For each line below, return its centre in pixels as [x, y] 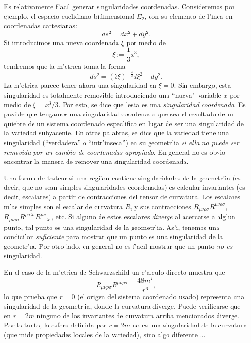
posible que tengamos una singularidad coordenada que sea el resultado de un [119, 114]
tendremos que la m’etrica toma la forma [65, 66]
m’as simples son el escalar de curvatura [64, 206]
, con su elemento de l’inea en [188, 16]
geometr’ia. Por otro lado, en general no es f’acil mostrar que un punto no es [118, 246]
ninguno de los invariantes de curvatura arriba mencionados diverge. [138, 315]
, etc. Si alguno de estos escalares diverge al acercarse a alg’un [143, 217]
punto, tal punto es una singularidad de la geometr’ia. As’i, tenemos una [112, 227]
